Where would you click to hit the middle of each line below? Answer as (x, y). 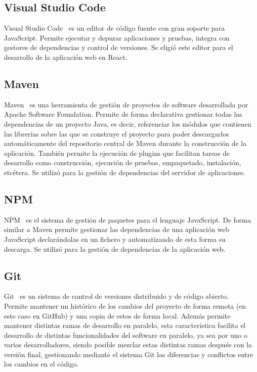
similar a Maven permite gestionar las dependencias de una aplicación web (117, 229)
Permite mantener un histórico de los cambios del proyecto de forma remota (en (125, 305)
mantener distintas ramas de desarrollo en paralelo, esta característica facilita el (125, 325)
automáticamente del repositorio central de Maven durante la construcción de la (125, 143)
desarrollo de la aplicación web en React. (66, 57)
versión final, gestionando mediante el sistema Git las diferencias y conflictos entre (128, 354)
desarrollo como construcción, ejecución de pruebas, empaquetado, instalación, (123, 163)
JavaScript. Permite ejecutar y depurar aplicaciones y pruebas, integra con (117, 37)
